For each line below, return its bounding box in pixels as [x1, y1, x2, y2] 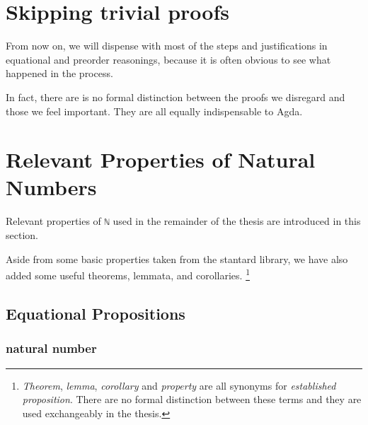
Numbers [6, 173, 97, 202]
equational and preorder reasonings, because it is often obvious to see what [6, 52, 331, 66]
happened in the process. [6, 66, 113, 81]
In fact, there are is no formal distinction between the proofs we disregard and [6, 89, 345, 104]
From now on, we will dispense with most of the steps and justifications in [6, 38, 328, 53]
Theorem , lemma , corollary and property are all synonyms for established [22, 378, 336, 392]
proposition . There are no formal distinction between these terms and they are [22, 392, 362, 407]
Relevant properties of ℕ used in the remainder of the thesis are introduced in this [6, 214, 361, 228]
